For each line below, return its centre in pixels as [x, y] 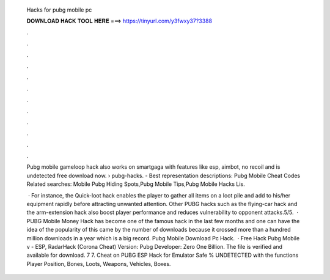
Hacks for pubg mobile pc [59, 10]
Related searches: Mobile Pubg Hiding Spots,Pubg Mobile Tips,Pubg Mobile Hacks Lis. [136, 184]
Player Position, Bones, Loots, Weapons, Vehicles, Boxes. [99, 263]
